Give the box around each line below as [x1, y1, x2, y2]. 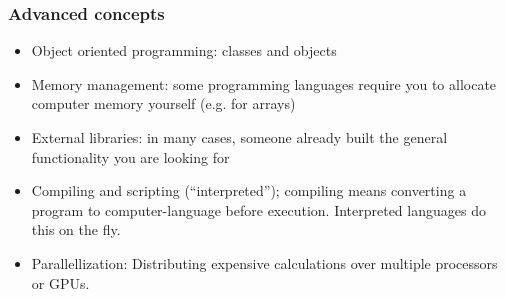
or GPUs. [31, 272, 90, 293]
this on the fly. [31, 219, 121, 240]
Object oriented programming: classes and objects [31, 40, 337, 61]
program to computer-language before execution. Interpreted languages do [31, 199, 486, 220]
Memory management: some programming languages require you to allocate [31, 73, 497, 94]
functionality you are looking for [31, 146, 230, 167]
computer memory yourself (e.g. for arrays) [31, 93, 296, 114]
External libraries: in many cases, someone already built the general [31, 127, 448, 147]
